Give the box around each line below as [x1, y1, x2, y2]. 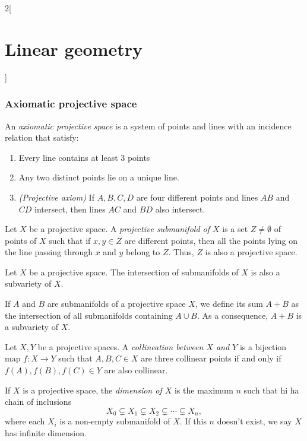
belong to [126, 246, 160, 258]
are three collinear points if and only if [141, 352, 281, 364]
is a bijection [239, 340, 287, 353]
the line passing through [5, 246, 93, 258]
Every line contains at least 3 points [18, 151, 150, 163]
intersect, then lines [34, 202, 106, 215]
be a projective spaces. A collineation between [37, 340, 204, 353]
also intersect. [155, 202, 205, 215]
